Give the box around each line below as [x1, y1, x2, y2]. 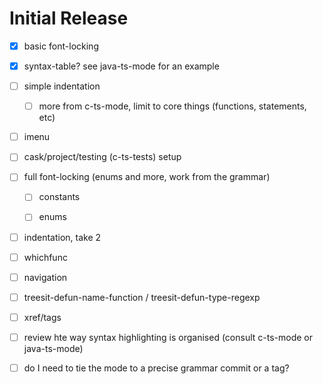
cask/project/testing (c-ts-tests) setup [23, 151, 182, 163]
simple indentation [23, 80, 101, 92]
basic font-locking [23, 40, 99, 52]
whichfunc [23, 251, 68, 263]
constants [38, 191, 81, 203]
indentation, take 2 [23, 231, 102, 243]
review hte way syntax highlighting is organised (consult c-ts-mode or [23, 331, 313, 343]
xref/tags [23, 311, 62, 323]
